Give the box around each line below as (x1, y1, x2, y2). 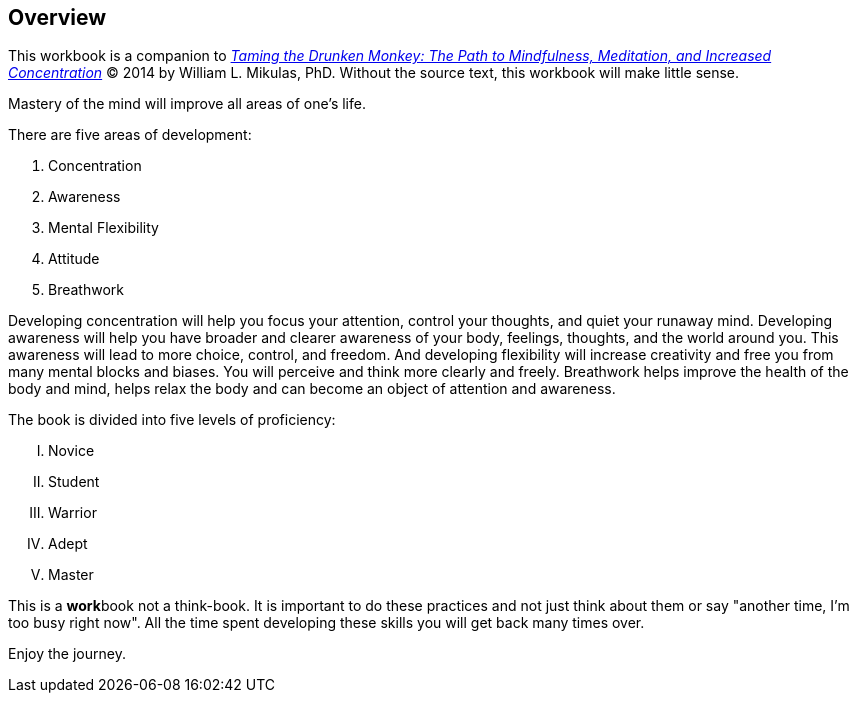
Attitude (48, 250, 100, 268)
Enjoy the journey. (8, 645, 126, 663)
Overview (8, 5, 107, 30)
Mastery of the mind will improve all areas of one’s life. (8, 95, 366, 113)
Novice (48, 442, 95, 460)
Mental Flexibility (48, 219, 159, 237)
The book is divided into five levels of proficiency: (8, 411, 336, 429)
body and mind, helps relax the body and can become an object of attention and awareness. (8, 380, 616, 398)
